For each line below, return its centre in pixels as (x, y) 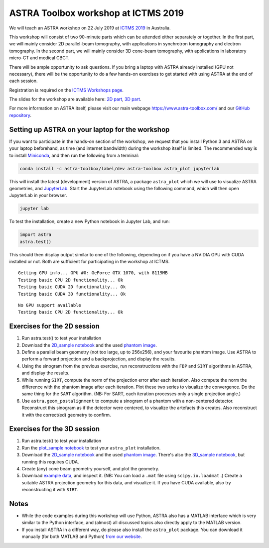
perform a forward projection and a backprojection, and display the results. (99, 359)
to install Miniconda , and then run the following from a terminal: (74, 155)
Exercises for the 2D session (54, 326)
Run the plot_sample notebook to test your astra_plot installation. (91, 447)
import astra (36, 235)
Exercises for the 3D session (54, 429)
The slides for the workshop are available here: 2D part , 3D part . (75, 99)
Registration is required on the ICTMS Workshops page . (67, 90)
